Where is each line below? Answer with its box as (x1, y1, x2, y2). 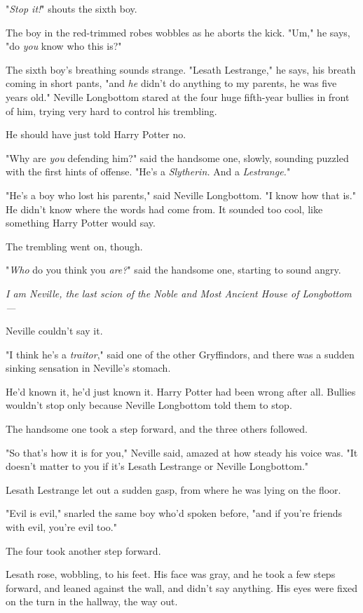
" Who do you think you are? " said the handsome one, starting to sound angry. (6, 262, 341, 277)
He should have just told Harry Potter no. (6, 127, 186, 142)
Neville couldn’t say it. (6, 323, 103, 338)
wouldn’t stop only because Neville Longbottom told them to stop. (6, 398, 292, 412)
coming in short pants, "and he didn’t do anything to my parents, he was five (6, 76, 337, 90)
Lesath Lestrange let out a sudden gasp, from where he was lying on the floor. (6, 482, 341, 497)
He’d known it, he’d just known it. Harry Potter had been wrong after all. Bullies (6, 384, 356, 398)
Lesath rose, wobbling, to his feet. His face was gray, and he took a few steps (6, 567, 336, 581)
